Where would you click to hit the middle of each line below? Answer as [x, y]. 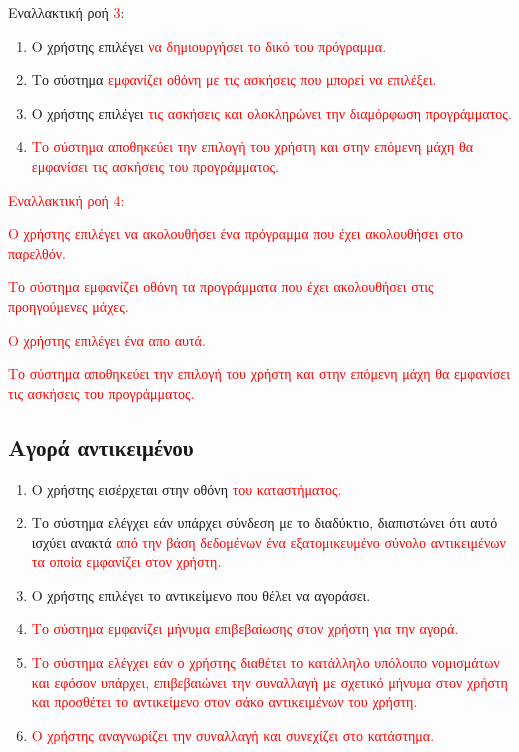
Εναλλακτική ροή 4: [66, 199]
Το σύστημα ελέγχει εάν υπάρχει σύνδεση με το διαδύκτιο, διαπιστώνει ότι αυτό [264, 522]
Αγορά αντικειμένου [101, 446]
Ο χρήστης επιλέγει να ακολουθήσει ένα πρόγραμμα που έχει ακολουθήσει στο [236, 233]
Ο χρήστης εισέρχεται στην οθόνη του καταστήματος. [186, 488]
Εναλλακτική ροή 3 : [66, 12]
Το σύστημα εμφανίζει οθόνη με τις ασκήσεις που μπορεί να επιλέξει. [234, 79]
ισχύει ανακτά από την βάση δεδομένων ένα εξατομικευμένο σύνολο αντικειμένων [268, 541]
